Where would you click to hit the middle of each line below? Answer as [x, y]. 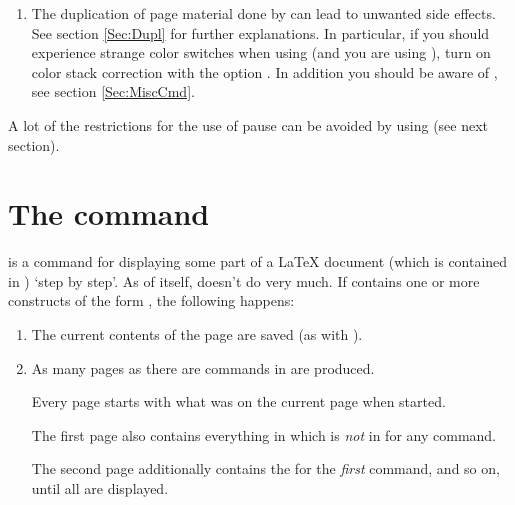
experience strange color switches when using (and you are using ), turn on [261, 52]
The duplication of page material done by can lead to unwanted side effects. [263, 13]
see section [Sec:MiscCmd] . [113, 91]
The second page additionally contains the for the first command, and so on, [265, 468]
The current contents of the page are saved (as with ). [197, 334]
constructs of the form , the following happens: [151, 300]
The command [109, 213]
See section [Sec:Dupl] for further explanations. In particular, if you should [260, 32]
